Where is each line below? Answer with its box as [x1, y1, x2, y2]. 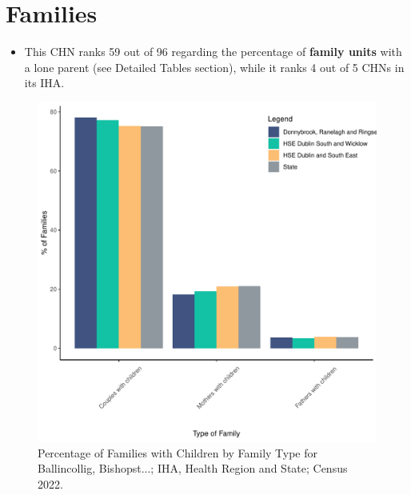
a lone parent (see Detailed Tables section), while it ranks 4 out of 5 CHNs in [24, 58, 405, 75]
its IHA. [24, 74, 65, 91]
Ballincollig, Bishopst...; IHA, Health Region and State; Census [38, 460, 348, 477]
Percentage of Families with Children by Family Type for [38, 444, 318, 461]
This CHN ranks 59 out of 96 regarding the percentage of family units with [24, 43, 402, 60]
